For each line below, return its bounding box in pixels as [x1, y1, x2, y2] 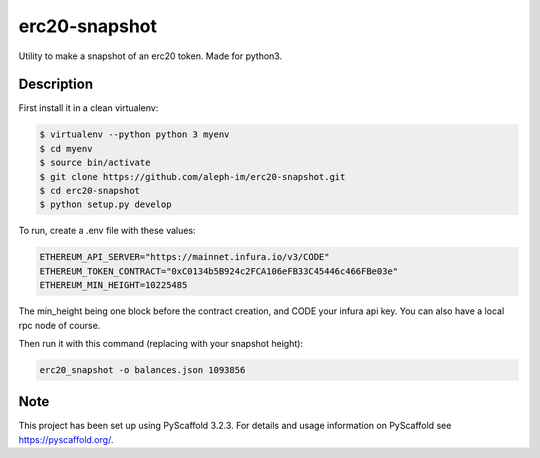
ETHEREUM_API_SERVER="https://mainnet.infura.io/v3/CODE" [39, 251, 330, 263]
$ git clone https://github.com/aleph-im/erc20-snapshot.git [39, 171, 346, 182]
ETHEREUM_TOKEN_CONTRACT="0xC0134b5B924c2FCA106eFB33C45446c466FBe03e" [39, 265, 399, 277]
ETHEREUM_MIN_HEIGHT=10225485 [39, 280, 188, 291]
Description [18, 76, 94, 93]
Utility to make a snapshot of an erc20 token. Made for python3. [18, 50, 283, 62]
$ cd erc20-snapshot [39, 185, 140, 196]
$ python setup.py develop [39, 199, 172, 210]
